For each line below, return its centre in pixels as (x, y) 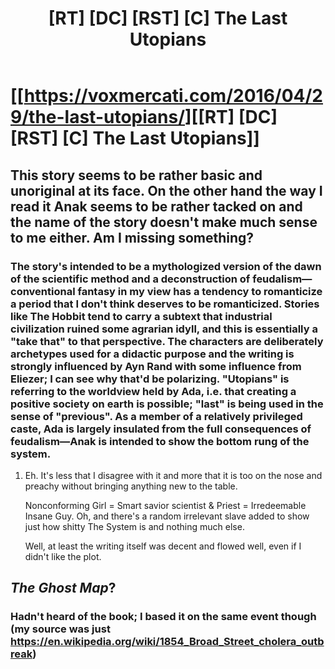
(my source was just (60, 629)
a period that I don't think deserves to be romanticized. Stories (165, 304)
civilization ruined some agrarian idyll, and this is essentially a (164, 329)
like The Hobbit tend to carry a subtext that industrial (141, 316)
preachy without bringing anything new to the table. (131, 486)
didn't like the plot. (63, 556)
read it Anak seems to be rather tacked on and (156, 206)
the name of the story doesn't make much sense (164, 222)
